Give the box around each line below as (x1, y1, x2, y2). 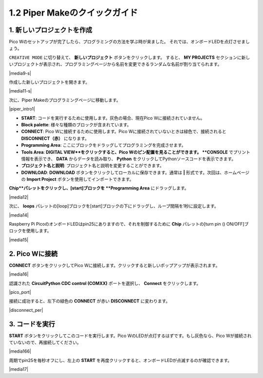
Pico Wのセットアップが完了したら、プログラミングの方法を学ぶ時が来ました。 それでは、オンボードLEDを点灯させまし (9, 39, 250, 45)
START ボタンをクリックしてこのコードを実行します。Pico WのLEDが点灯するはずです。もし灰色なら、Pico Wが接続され (9, 333, 252, 339)
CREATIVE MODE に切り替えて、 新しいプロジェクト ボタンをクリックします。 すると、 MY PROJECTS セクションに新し (9, 54, 250, 60)
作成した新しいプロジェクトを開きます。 (9, 79, 90, 85)
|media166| (9, 348, 32, 354)
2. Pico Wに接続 (9, 249, 58, 258)
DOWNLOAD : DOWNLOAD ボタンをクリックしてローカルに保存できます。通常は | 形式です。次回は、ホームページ (21, 170, 250, 175)
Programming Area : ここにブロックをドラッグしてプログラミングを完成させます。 (21, 142, 186, 148)
